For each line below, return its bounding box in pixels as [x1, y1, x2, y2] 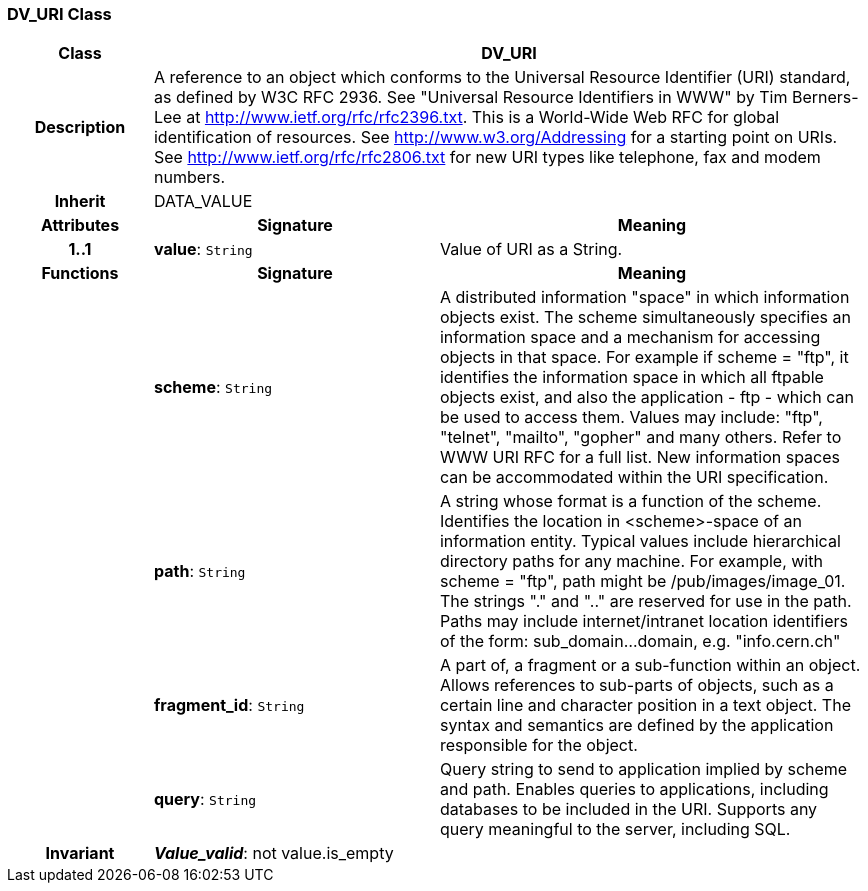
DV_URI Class [7, 4, 112, 24]
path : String [153, 561, 246, 582]
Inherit [54, 191, 106, 212]
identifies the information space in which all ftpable [439, 367, 824, 388]
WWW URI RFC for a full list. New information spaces [439, 447, 840, 468]
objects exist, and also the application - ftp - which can [439, 387, 854, 408]
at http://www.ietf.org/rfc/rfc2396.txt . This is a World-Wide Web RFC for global [186, 107, 780, 128]
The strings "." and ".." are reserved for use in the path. [439, 591, 852, 612]
